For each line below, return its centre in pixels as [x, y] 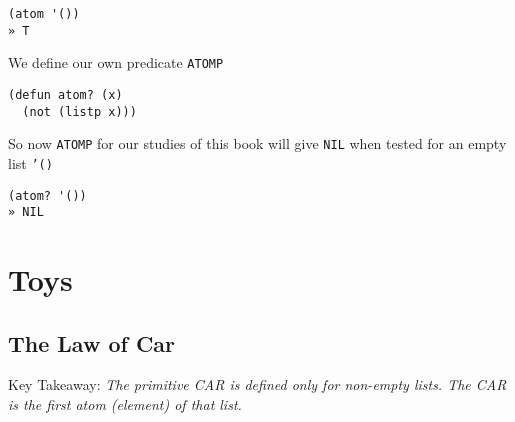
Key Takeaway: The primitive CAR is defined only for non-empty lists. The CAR [257, 384]
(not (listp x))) [79, 111]
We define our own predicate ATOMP [116, 62]
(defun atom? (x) [65, 94]
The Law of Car [92, 342]
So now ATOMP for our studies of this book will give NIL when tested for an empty [257, 143]
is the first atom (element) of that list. [125, 404]
